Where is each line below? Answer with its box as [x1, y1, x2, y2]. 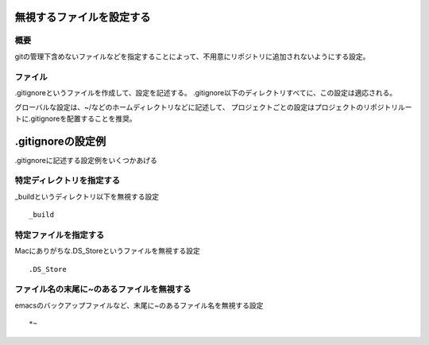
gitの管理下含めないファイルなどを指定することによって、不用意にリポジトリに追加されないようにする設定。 [14, 52, 370, 61]
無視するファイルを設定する [14, 10, 151, 24]
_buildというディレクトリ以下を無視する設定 [14, 192, 160, 201]
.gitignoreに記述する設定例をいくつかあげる [14, 155, 158, 165]
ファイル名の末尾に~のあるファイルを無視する [14, 284, 191, 295]
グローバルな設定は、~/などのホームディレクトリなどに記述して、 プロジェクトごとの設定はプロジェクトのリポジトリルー [14, 103, 412, 112]
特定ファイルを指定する [14, 229, 105, 240]
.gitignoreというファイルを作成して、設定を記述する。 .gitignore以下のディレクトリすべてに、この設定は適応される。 [14, 87, 397, 97]
